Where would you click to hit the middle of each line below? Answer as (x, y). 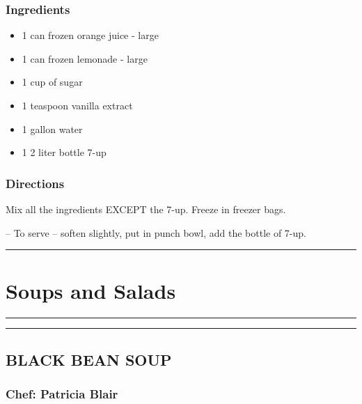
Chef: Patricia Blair (62, 394)
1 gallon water (52, 129)
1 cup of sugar (52, 82)
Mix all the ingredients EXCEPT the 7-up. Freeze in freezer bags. (146, 209)
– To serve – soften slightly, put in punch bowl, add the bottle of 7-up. (156, 232)
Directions (35, 183)
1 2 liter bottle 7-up (64, 152)
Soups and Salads (91, 291)
